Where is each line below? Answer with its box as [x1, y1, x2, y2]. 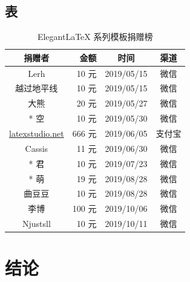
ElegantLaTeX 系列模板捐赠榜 [37, 30, 153, 43]
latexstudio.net [9, 127, 64, 140]
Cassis [25, 142, 48, 154]
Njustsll [22, 217, 51, 230]
